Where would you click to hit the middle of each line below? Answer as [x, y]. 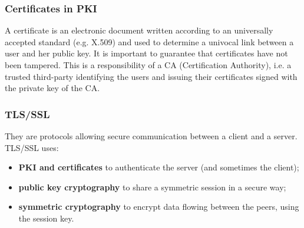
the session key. [46, 218]
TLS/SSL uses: [32, 147]
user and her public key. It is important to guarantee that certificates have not [146, 53]
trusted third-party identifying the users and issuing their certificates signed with [151, 76]
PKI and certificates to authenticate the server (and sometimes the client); [159, 167]
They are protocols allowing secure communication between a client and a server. [151, 136]
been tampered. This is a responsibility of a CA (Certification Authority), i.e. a [148, 65]
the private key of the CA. [52, 88]
